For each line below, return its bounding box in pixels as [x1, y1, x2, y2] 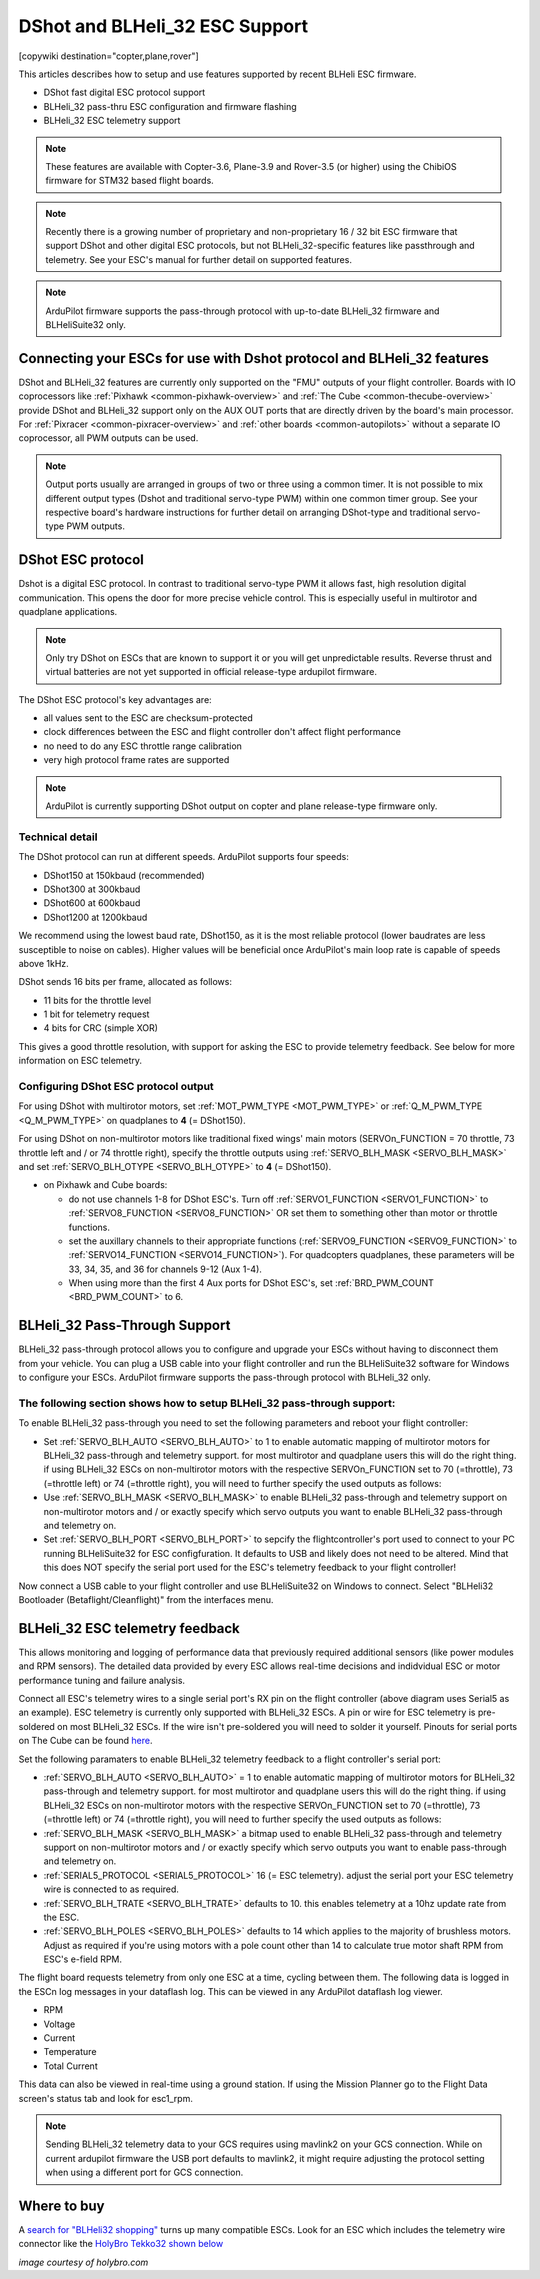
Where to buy [18, 2197, 105, 2214]
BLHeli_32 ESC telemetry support [43, 115, 181, 127]
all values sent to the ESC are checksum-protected [43, 712, 254, 724]
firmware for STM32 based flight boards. [45, 175, 214, 187]
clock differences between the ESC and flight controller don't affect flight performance [43, 726, 402, 738]
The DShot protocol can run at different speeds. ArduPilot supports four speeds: [18, 851, 349, 863]
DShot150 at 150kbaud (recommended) [43, 869, 205, 881]
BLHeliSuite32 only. [45, 319, 127, 331]
